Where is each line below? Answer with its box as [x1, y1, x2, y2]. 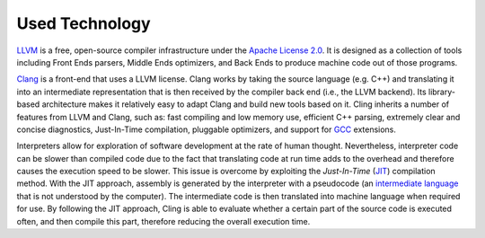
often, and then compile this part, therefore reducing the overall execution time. [16, 216, 311, 226]
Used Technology [16, 13, 152, 33]
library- [428, 86, 455, 97]
